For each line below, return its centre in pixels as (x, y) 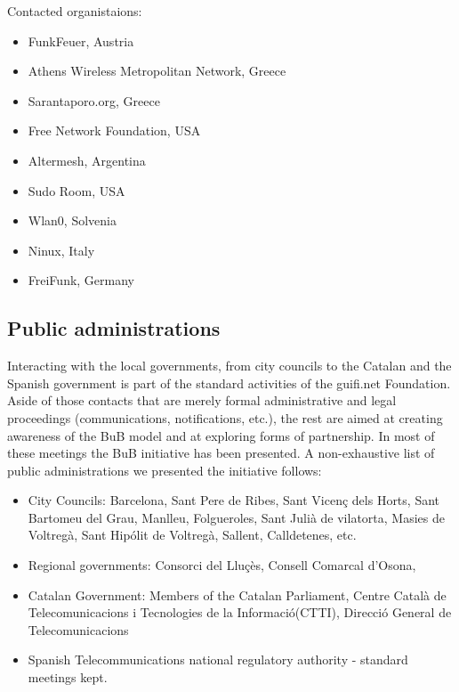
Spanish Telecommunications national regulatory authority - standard (218, 659)
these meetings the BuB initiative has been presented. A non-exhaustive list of (221, 453)
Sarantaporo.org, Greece (94, 100)
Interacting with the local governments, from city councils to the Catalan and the (229, 366)
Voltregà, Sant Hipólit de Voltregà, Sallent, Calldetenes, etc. (192, 535)
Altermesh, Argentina (87, 160)
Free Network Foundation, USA (114, 130)
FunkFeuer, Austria (81, 41)
